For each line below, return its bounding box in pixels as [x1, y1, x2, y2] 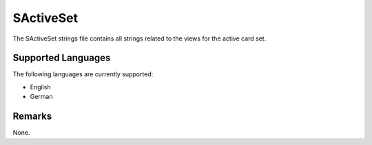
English [30, 82, 51, 91]
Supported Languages [12, 52, 111, 64]
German [30, 93, 53, 101]
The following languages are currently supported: [12, 70, 154, 78]
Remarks [12, 111, 52, 122]
